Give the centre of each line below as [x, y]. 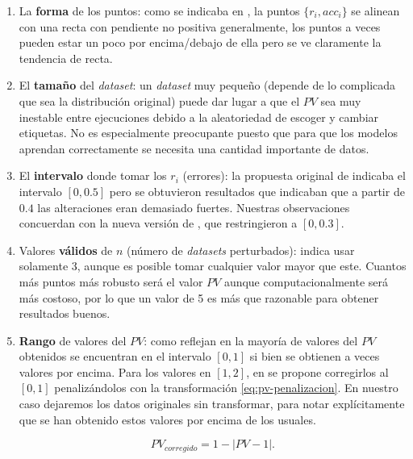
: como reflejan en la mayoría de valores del [251, 340]
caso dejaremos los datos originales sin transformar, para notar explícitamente [212, 404]
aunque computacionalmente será [306, 281]
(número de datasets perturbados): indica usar [241, 250]
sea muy [341, 100]
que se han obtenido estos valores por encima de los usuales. [167, 419]
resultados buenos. [65, 313]
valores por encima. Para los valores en [115, 371]
